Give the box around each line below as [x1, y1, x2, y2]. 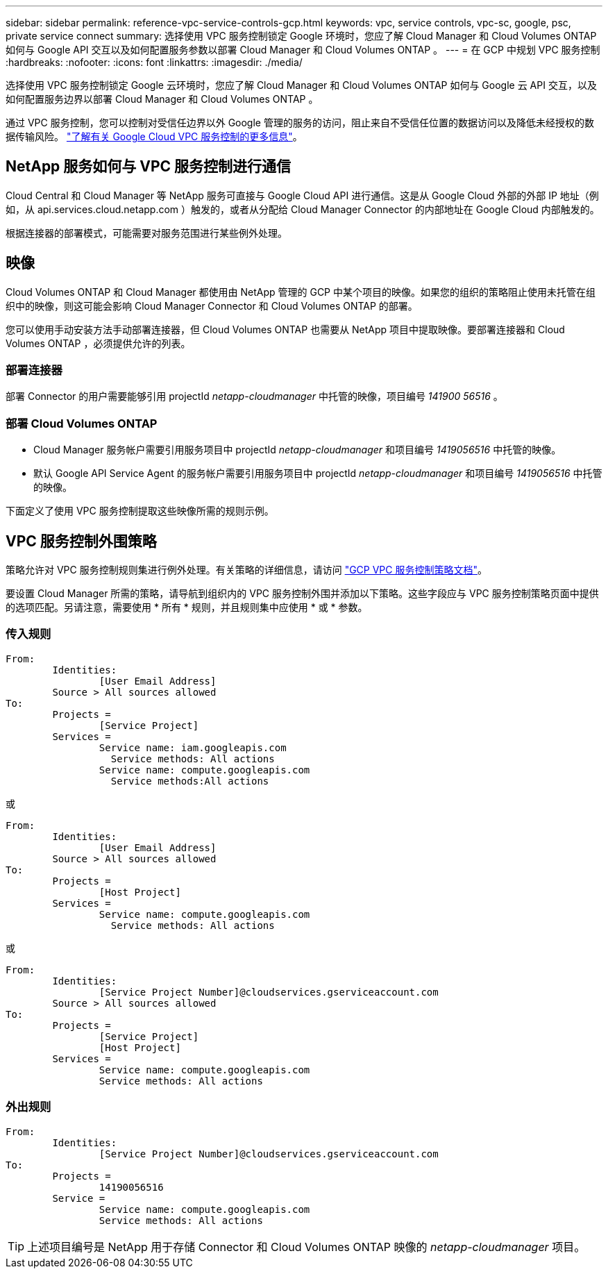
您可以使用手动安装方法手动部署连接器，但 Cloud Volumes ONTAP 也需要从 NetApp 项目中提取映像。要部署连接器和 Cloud [6, 323, 565, 335]
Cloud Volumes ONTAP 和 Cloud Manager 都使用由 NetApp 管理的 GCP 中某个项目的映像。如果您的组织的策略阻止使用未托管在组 [6, 285, 596, 298]
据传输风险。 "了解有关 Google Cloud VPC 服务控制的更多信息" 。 [6, 131, 303, 142]
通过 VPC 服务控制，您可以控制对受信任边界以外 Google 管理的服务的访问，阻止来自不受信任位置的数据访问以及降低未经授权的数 [6, 117, 594, 128]
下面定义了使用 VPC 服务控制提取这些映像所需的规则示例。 [6, 505, 274, 517]
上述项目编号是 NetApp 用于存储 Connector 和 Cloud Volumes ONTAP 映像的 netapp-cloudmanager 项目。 [27, 1239, 586, 1254]
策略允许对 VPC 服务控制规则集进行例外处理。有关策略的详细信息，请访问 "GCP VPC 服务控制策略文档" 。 [6, 564, 487, 576]
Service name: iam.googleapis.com [99, 741, 287, 753]
